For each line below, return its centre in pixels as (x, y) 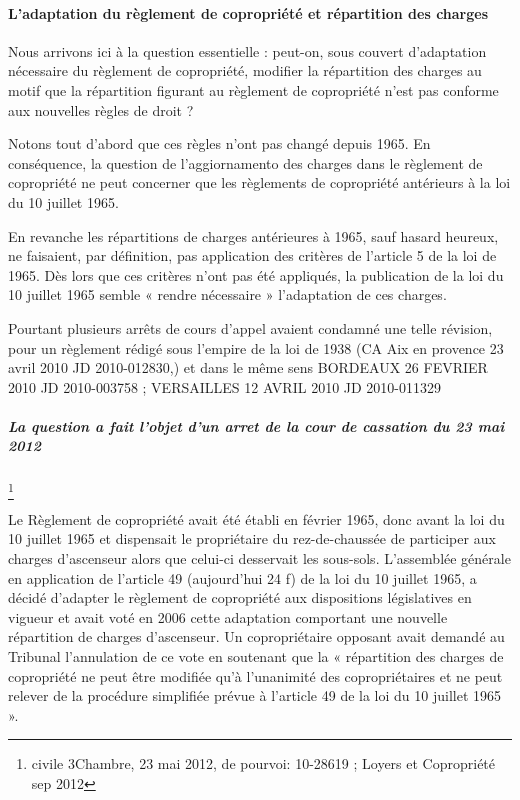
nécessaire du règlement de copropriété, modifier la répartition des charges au (245, 70)
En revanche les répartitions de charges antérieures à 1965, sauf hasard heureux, (253, 235)
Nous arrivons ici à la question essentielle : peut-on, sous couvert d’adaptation (247, 50)
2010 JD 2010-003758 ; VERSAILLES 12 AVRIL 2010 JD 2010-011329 (225, 386)
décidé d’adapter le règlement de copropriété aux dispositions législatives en (240, 597)
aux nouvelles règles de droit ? (101, 109)
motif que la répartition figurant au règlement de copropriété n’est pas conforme (253, 89)
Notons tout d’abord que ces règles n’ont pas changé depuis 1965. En (219, 143)
